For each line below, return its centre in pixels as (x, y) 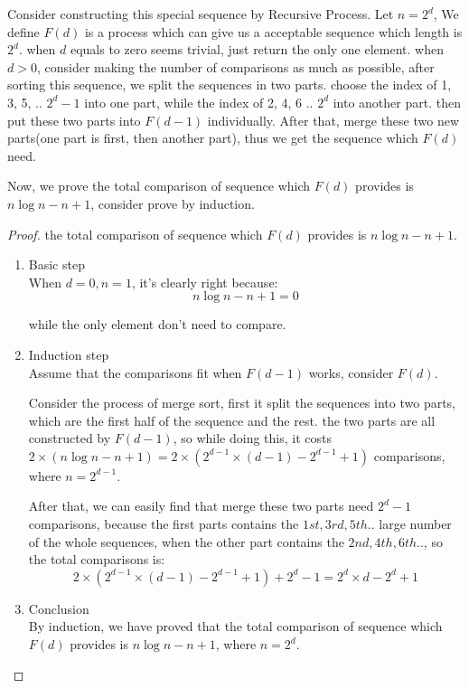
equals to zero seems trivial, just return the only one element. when (257, 49)
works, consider (351, 372)
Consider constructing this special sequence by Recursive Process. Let (201, 14)
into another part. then (397, 102)
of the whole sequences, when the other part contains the (186, 541)
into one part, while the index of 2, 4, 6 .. (199, 102)
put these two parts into (74, 120)
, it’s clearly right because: (205, 282)
